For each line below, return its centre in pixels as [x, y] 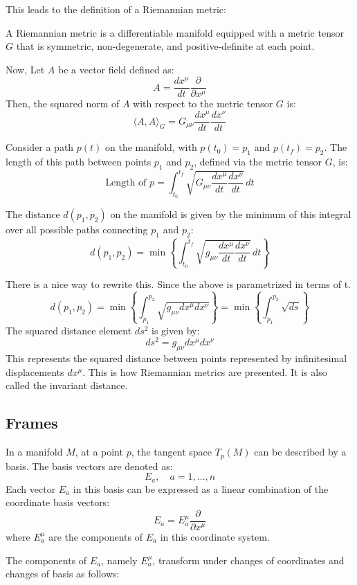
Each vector [31, 488]
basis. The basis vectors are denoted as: [89, 466]
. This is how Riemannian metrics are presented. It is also [205, 371]
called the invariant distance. [67, 385]
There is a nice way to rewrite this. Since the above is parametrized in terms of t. [178, 284]
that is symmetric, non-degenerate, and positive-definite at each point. [165, 46]
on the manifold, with [151, 147]
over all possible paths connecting [77, 229]
